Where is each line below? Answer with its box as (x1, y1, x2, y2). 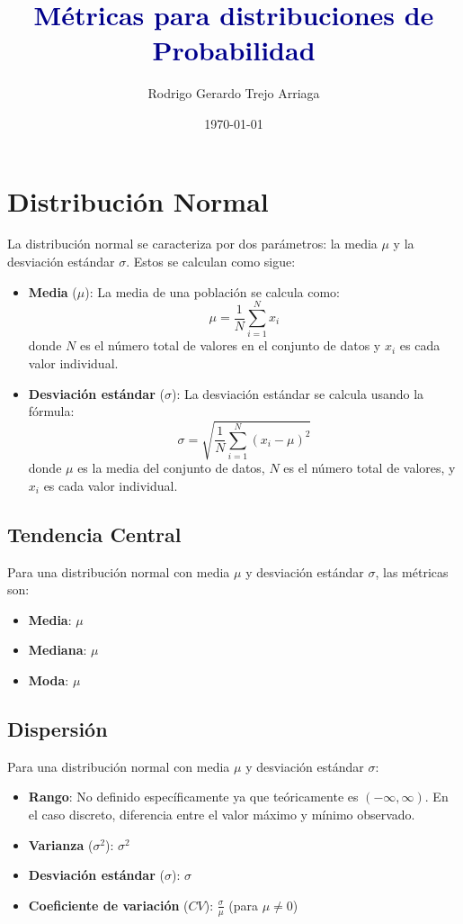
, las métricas (375, 562, 449, 581)
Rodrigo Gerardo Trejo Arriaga (147, 84, 320, 103)
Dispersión (7, 715, 108, 743)
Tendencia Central (7, 520, 182, 548)
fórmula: (28, 402, 75, 421)
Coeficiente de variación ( (28, 895, 189, 914)
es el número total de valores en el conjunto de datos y (79, 336, 381, 355)
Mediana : (28, 640, 87, 659)
